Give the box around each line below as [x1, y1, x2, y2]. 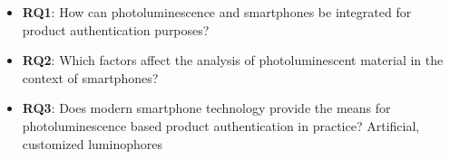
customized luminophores [22, 134, 162, 153]
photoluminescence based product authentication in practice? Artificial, [22, 116, 420, 135]
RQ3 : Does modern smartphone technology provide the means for [22, 98, 391, 117]
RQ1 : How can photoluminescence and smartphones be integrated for [22, 3, 412, 21]
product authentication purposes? [22, 20, 210, 39]
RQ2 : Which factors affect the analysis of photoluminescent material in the [22, 51, 444, 70]
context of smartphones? [22, 68, 159, 87]
